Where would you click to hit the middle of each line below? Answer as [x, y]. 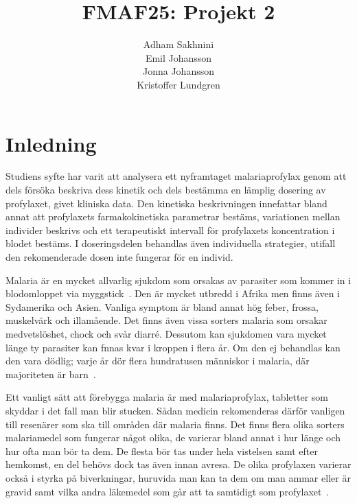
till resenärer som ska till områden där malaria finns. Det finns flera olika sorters [175, 424]
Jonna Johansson [178, 71]
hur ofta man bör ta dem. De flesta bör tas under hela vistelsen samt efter [162, 451]
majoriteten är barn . [51, 374]
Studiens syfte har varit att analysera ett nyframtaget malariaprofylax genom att [176, 176]
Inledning [51, 143]
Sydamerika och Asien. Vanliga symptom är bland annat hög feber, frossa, [162, 306]
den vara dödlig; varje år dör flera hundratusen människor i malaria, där [158, 361]
